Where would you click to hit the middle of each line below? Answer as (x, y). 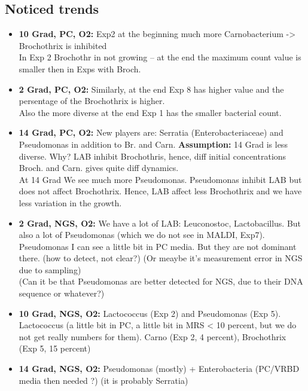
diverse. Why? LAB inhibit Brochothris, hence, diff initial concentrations (153, 156)
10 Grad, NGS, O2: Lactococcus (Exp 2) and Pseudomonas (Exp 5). (150, 313)
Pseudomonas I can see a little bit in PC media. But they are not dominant (158, 246)
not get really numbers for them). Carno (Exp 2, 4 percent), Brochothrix (153, 336)
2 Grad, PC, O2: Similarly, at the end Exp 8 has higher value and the (151, 89)
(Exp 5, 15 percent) (55, 348)
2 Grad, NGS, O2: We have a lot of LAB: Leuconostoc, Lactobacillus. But (160, 223)
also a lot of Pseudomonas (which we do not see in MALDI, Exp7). (142, 235)
